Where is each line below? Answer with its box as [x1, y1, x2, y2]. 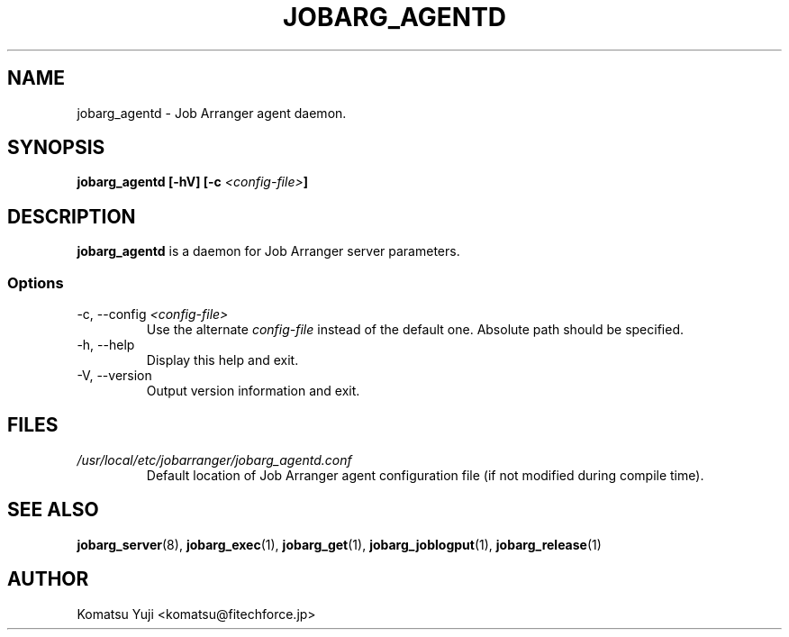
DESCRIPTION [7, 205, 136, 228]
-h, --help [77, 337, 135, 353]
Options [7, 273, 64, 292]
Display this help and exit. [146, 352, 299, 369]
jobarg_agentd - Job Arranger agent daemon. [77, 105, 347, 121]
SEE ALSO [7, 498, 99, 522]
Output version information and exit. [146, 383, 360, 399]
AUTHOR [7, 568, 89, 591]
